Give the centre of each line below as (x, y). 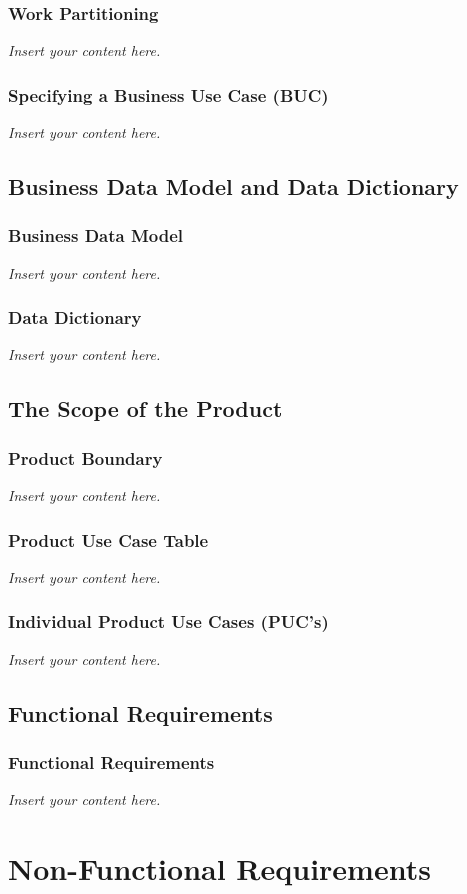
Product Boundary (85, 457)
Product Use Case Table (108, 539)
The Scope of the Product (145, 408)
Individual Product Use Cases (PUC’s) (168, 621)
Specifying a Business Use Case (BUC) (168, 94)
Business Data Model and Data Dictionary (233, 186)
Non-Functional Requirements (219, 868)
